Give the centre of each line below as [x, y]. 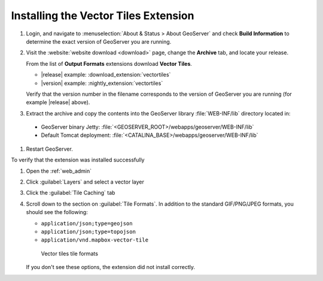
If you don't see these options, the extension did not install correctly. [111, 267]
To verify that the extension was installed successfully [78, 160]
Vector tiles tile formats [70, 253]
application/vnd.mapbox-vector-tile [95, 240]
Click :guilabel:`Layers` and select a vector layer [85, 182]
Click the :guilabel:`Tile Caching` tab [71, 193]
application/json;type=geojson [87, 223]
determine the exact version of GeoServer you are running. [99, 41]
